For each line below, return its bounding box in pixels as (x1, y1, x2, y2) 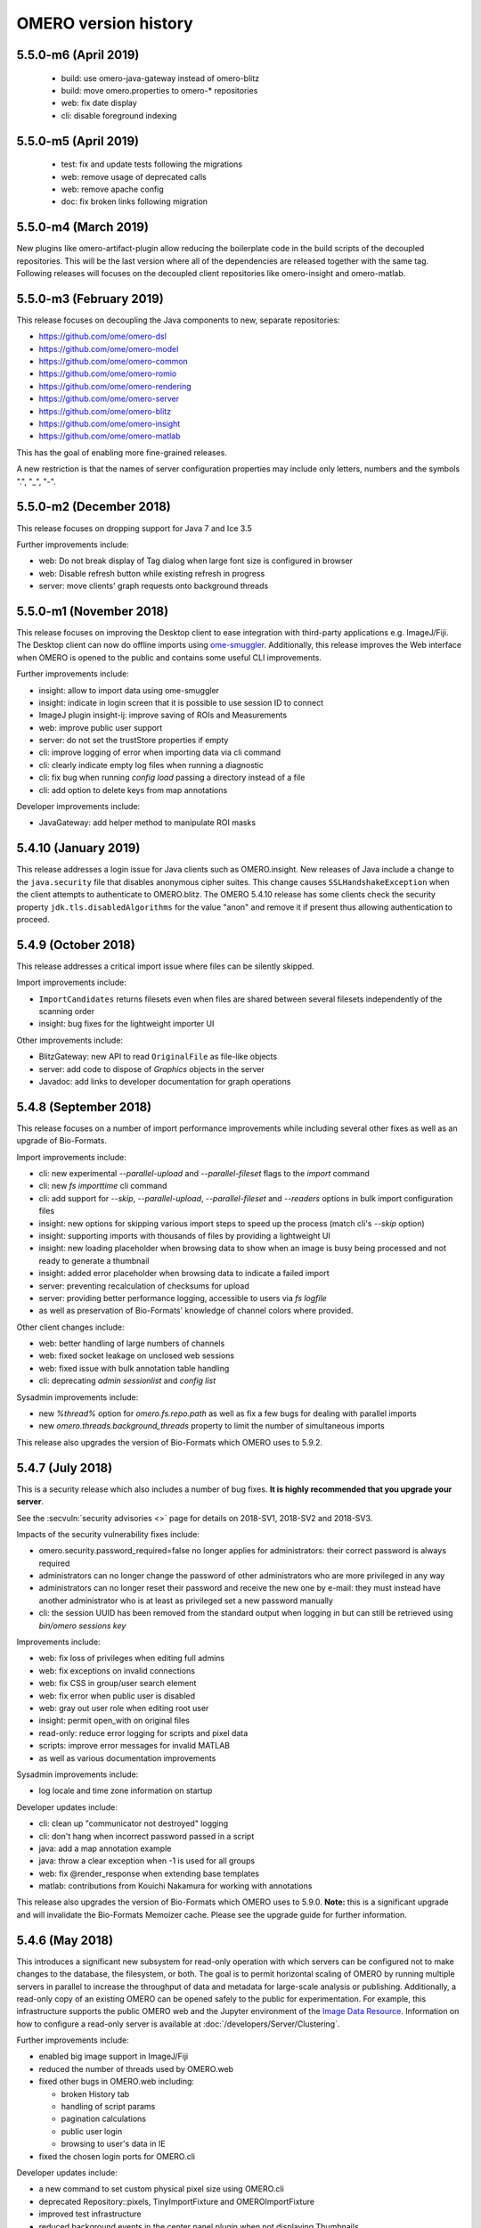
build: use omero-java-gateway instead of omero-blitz (61, 72, 260, 84)
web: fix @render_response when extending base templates (38, 1868, 260, 1879)
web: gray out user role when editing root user (38, 1702, 209, 1713)
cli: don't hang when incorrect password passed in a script (38, 1831, 255, 1841)
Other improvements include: (16, 1035, 124, 1045)
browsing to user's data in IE (61, 2139, 166, 2150)
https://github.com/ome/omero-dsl (38, 331, 167, 342)
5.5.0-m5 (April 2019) (16, 134, 140, 149)
